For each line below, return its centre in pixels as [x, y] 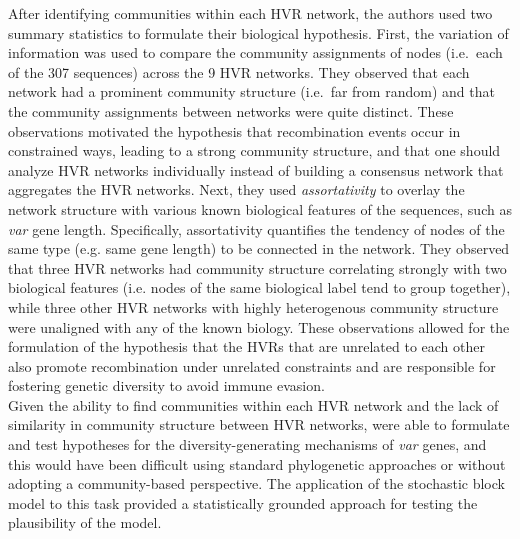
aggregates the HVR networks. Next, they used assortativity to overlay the [236, 189]
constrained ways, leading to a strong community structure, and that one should [254, 150]
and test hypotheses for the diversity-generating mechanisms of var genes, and [247, 444]
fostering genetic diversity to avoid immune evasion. [166, 385]
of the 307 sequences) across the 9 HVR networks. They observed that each [239, 71]
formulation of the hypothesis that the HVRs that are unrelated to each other [246, 346]
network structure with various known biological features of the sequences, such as [260, 208]
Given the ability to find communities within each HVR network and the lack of [253, 404]
